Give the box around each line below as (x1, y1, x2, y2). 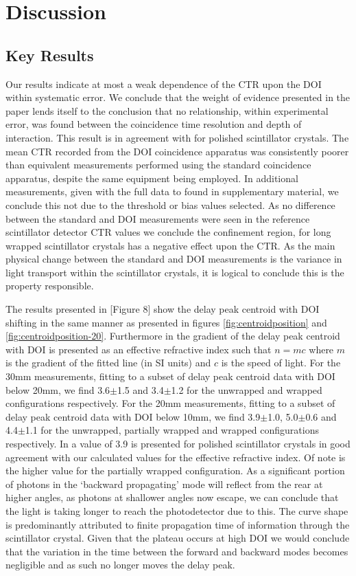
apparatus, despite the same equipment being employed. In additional (5, 170, 298, 185)
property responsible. (5, 278, 94, 293)
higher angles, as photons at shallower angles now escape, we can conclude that (5, 490, 339, 505)
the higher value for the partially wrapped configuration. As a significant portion (5, 463, 345, 478)
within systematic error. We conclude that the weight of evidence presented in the (5, 90, 351, 104)
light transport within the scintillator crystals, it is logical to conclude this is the (5, 265, 344, 279)
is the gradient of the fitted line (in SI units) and (5, 355, 211, 370)
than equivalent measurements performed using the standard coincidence (5, 157, 311, 172)
